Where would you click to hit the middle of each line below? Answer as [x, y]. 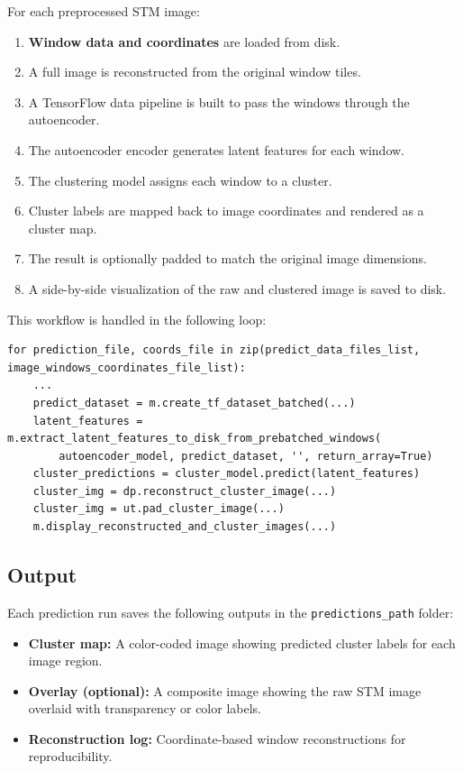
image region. [65, 661]
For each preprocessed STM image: [104, 11]
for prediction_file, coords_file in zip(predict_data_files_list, [214, 350]
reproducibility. [70, 756]
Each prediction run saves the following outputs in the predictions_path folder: [231, 612]
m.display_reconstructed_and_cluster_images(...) [185, 527]
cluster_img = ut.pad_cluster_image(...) [159, 509]
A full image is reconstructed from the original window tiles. [195, 72]
